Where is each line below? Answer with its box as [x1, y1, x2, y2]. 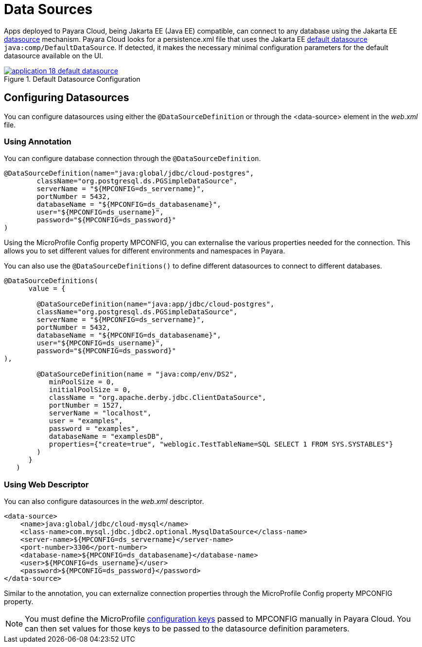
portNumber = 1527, [49, 401, 123, 410]
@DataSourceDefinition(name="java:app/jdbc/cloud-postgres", [36, 300, 275, 308]
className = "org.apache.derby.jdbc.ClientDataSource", [49, 394, 266, 402]
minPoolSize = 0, [49, 378, 115, 386]
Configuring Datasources [4, 91, 129, 104]
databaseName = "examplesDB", [49, 432, 164, 441]
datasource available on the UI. [4, 51, 103, 60]
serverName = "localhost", [49, 409, 152, 417]
